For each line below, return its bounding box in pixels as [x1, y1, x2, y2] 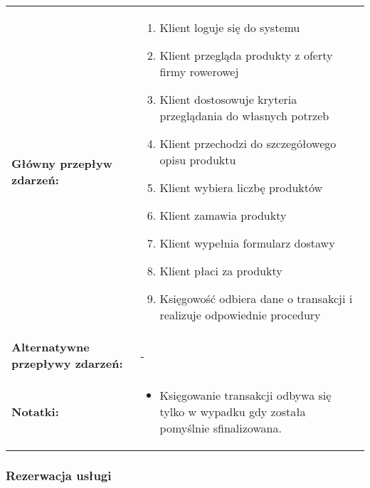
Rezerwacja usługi [6, 466, 112, 484]
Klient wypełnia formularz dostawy [159, 235, 335, 251]
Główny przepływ [11, 154, 113, 171]
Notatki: [11, 403, 59, 420]
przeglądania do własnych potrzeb [159, 107, 329, 124]
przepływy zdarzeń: [11, 355, 123, 371]
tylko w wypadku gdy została [159, 403, 306, 420]
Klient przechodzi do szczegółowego [159, 135, 337, 152]
